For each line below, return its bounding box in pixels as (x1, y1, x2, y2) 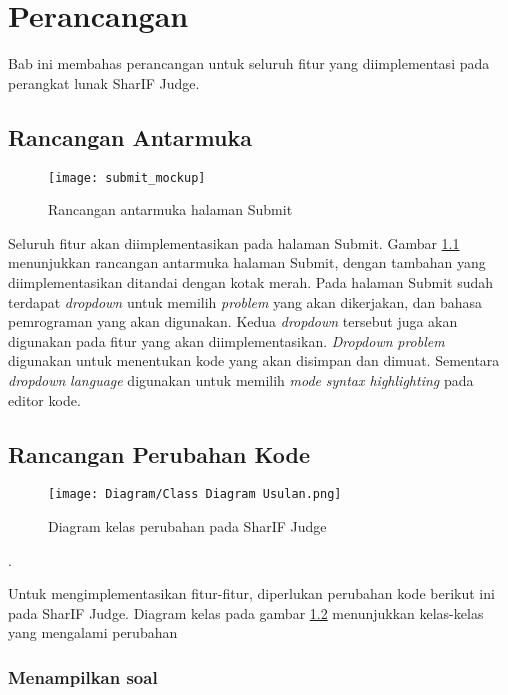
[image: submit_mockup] (48, 170, 206, 185)
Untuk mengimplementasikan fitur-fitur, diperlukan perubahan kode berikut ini (8, 583, 495, 604)
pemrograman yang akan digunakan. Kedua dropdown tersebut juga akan (8, 311, 458, 332)
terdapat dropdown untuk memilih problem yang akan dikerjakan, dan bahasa (8, 291, 483, 312)
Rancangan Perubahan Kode (8, 438, 310, 469)
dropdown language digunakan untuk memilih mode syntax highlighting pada (8, 369, 474, 390)
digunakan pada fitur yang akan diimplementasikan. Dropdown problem (8, 330, 445, 351)
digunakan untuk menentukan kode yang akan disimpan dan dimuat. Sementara (8, 350, 500, 371)
